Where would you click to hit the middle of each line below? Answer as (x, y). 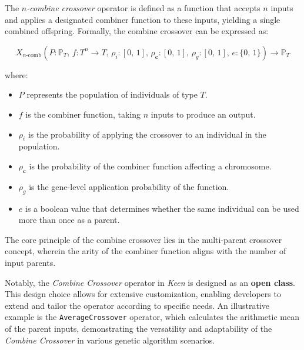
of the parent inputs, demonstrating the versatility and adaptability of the (138, 328)
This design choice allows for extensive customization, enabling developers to (143, 294)
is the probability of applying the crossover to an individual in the (147, 134)
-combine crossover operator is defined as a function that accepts (143, 8)
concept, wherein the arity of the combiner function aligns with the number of (146, 251)
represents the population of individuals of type (112, 94)
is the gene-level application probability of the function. (129, 186)
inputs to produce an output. (203, 114)
